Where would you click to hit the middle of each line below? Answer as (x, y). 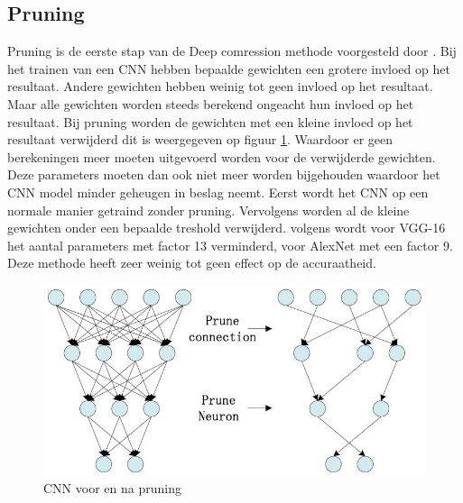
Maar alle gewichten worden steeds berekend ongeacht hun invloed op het (211, 103)
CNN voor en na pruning (112, 488)
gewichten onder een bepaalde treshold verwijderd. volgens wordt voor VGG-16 (227, 228)
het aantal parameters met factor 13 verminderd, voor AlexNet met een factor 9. (230, 245)
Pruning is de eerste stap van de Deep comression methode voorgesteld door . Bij (232, 51)
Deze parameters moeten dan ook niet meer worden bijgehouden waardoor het (224, 174)
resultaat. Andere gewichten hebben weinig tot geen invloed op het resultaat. (220, 86)
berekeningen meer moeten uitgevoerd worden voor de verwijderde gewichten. (222, 156)
